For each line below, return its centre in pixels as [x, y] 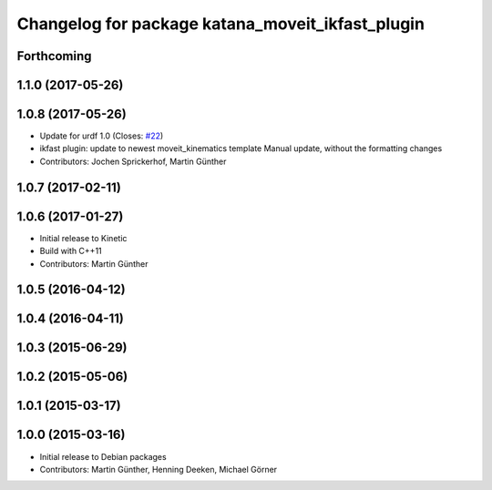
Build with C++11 [71, 251]
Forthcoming [54, 56]
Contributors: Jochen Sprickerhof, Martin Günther [133, 161]
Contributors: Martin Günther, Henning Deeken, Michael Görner [159, 469]
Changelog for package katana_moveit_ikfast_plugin [221, 24]
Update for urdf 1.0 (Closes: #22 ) [102, 136]
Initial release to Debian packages [103, 456]
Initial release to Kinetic [83, 238]
